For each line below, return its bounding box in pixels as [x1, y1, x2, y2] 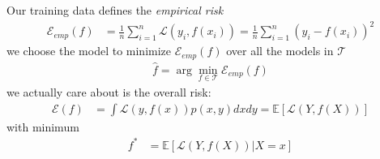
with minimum [6, 118, 79, 135]
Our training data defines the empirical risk [6, 2, 224, 18]
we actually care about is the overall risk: [6, 84, 211, 101]
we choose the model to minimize [6, 42, 172, 59]
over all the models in [226, 42, 334, 59]
